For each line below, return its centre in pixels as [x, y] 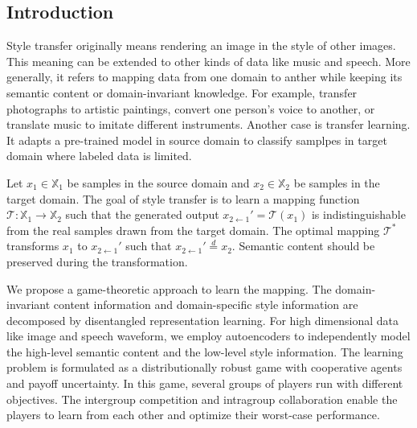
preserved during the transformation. [97, 261]
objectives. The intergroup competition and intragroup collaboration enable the [202, 399]
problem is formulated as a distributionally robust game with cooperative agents [204, 367]
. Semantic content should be [303, 246]
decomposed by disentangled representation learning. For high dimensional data [202, 320]
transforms [33, 246]
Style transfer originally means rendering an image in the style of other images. [201, 45]
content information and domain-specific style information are [206, 305]
